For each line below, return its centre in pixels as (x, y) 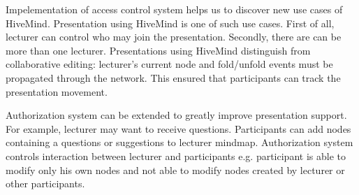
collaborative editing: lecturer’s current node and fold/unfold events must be (169, 64)
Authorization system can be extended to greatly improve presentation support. (176, 115)
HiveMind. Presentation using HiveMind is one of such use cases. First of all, (170, 23)
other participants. (45, 183)
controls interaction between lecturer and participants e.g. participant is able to (176, 156)
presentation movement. (57, 91)
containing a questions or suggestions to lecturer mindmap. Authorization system (179, 142)
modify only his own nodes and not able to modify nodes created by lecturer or (175, 169)
